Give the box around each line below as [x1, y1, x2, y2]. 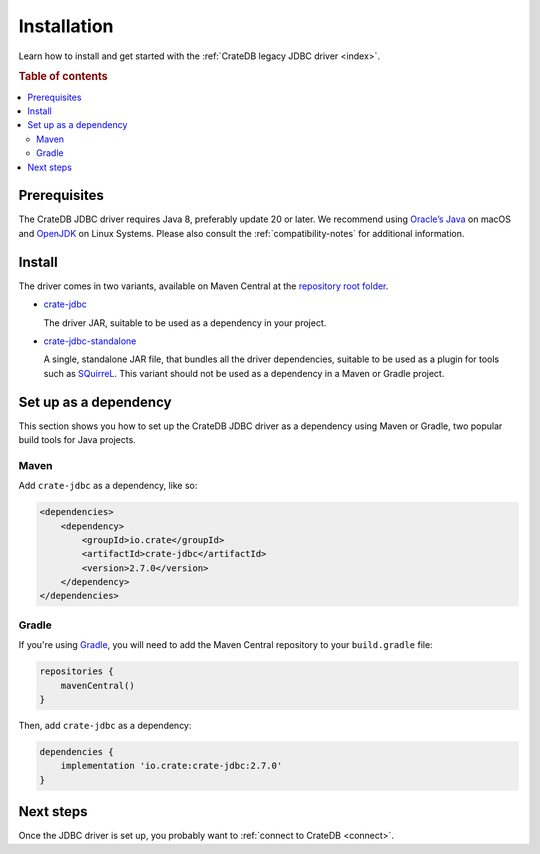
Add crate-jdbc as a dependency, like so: [18, 480, 198, 492]
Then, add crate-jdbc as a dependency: [18, 719, 192, 731]
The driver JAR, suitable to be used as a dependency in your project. [43, 316, 327, 329]
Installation [18, 15, 114, 37]
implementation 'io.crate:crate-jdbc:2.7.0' [60, 760, 283, 772]
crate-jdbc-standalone [43, 335, 137, 347]
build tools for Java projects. [18, 434, 137, 445]
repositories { [39, 666, 114, 677]
